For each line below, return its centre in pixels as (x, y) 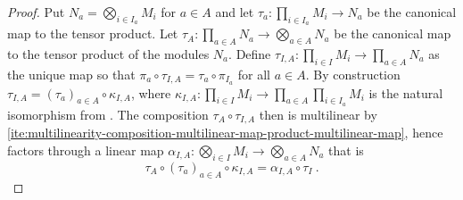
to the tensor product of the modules (108, 54)
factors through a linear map (86, 150)
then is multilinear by (318, 114)
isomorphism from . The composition (108, 114)
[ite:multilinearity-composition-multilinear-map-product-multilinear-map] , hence (225, 133)
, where (151, 92)
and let (235, 12)
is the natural (406, 92)
